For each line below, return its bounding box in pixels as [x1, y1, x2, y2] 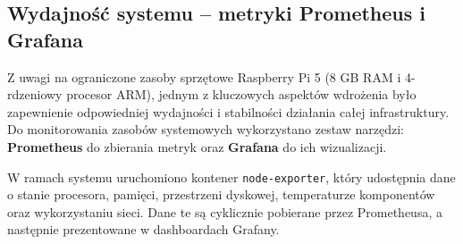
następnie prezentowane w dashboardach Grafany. [7, 220, 280, 239]
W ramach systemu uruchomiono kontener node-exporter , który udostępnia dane [7, 167, 456, 186]
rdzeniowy [7, 85, 63, 104]
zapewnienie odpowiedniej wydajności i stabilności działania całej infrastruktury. [7, 102, 450, 121]
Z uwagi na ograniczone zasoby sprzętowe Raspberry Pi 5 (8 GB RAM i [7, 67, 401, 86]
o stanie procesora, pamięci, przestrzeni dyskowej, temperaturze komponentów [7, 185, 435, 204]
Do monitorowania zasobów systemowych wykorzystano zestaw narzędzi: [7, 120, 404, 139]
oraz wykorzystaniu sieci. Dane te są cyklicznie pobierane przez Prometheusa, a [7, 202, 442, 221]
